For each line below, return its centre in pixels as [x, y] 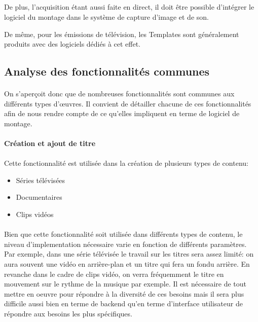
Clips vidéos [35, 214]
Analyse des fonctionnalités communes [107, 71]
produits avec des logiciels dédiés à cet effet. [72, 44]
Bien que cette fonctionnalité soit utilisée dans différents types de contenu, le [123, 234]
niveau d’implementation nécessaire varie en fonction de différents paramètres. [125, 244]
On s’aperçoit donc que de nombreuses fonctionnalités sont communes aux [119, 94]
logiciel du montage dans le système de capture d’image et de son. [106, 16]
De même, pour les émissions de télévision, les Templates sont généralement [122, 34]
